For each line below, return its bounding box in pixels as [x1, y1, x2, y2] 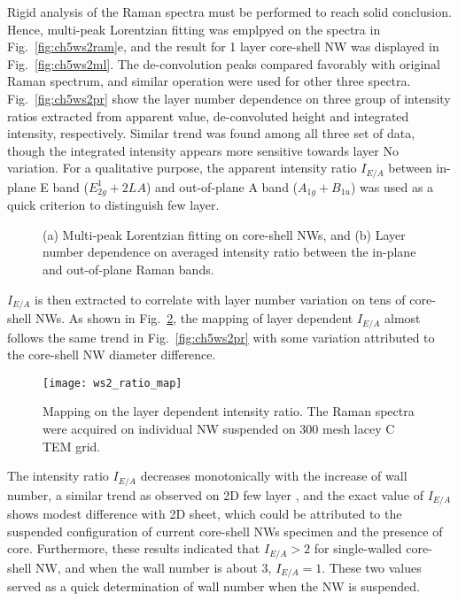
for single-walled [314, 539, 402, 558]
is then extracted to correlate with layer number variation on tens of [35, 289, 406, 308]
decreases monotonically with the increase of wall [140, 466, 408, 485]
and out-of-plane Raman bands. [43, 260, 214, 279]
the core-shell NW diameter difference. [7, 345, 216, 364]
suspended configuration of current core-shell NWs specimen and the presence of [7, 521, 443, 540]
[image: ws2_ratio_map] [43, 376, 182, 389]
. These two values [322, 558, 422, 576]
